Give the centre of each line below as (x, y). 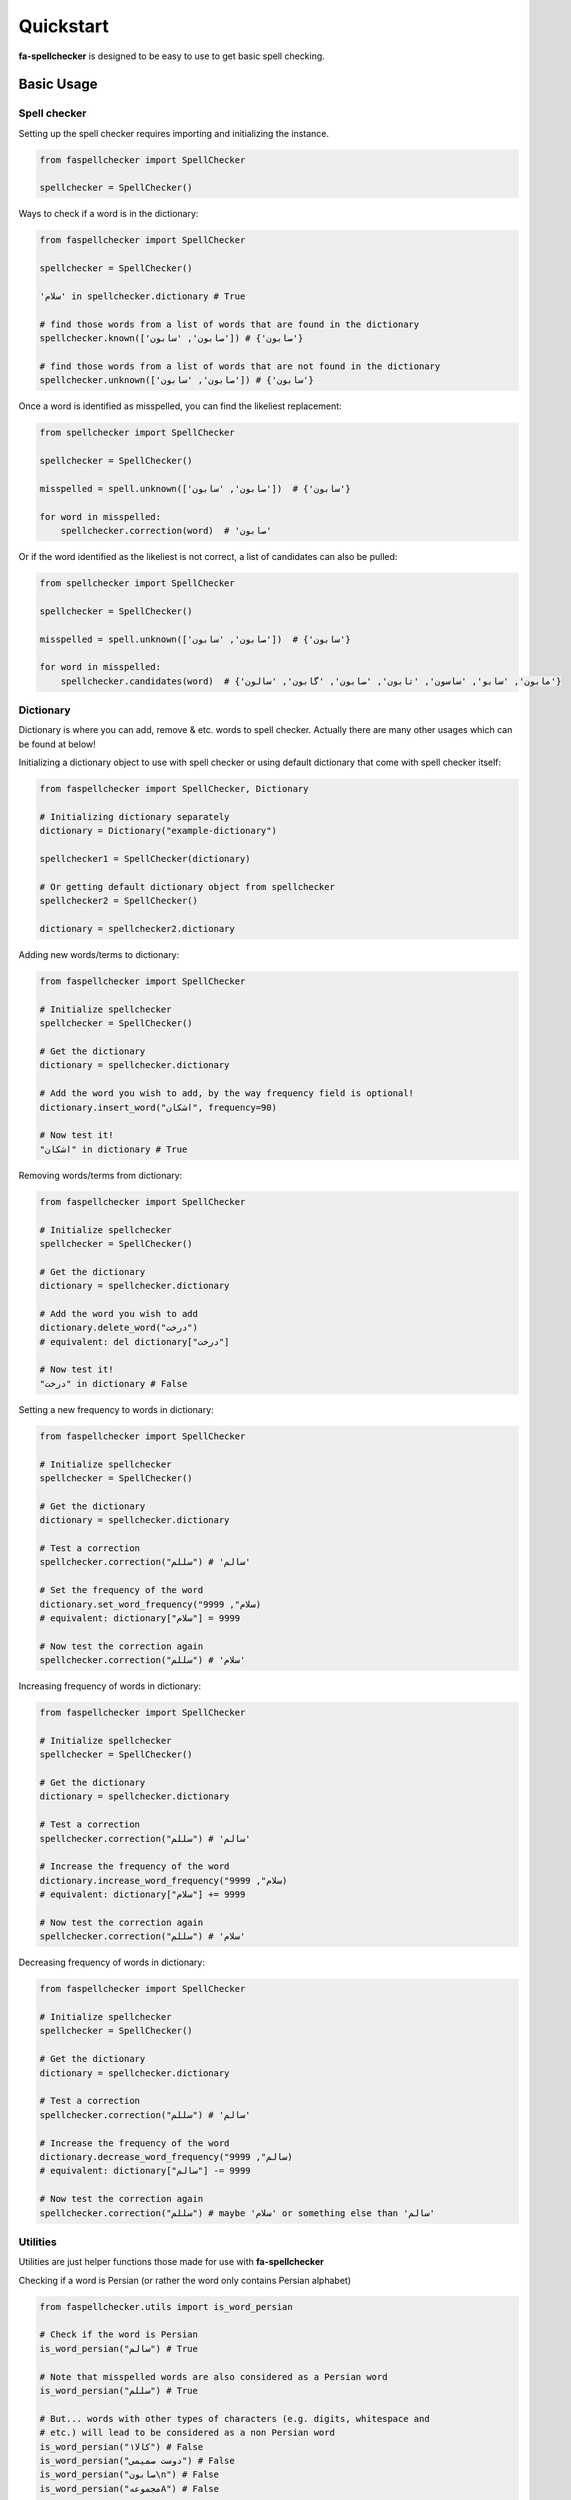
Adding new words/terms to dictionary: (99, 955)
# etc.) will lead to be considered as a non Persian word (187, 2433)
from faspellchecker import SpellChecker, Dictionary (174, 789)
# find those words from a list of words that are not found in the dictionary (240, 366)
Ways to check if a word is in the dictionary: (108, 214)
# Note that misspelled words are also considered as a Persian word (213, 2376)
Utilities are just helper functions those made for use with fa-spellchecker (171, 2262)
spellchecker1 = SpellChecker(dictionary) (145, 859)
